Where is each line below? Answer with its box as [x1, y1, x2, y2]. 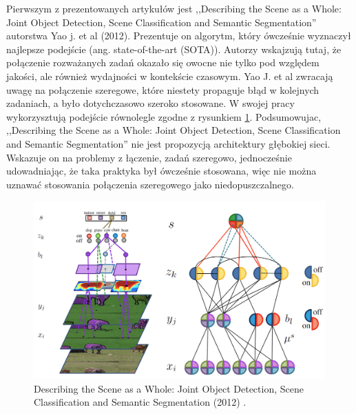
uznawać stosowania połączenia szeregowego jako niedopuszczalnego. [6, 177, 294, 191]
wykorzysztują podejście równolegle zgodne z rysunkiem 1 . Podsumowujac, [6, 109, 322, 124]
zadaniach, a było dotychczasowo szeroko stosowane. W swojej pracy [6, 96, 295, 110]
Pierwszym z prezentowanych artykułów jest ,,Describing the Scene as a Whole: [6, 1, 342, 15]
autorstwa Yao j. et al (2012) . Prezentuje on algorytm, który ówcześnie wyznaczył [6, 28, 351, 43]
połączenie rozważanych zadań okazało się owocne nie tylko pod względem [6, 55, 320, 70]
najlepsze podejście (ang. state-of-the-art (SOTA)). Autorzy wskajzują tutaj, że [6, 41, 342, 56]
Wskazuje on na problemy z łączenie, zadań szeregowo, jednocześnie [6, 150, 292, 164]
